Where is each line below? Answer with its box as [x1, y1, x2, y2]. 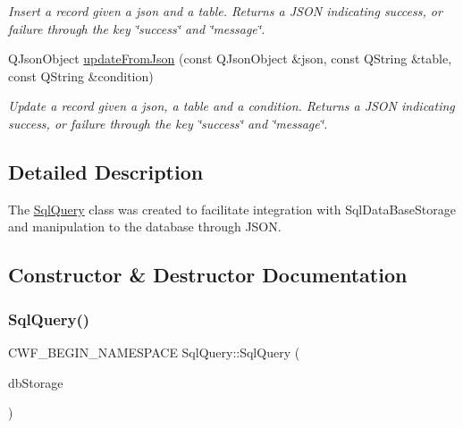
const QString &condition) [8, 66, 154, 85]
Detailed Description [8, 157, 204, 185]
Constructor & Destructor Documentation [8, 261, 408, 289]
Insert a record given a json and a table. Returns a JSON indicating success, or [8, 2, 442, 20]
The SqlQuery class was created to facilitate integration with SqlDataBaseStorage [8, 199, 456, 218]
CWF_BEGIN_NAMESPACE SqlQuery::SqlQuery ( [8, 342, 300, 361]
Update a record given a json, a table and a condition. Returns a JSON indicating [8, 97, 455, 115]
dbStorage [8, 373, 63, 391]
